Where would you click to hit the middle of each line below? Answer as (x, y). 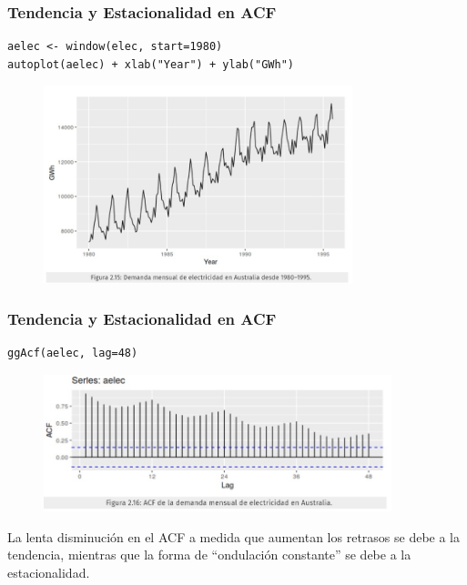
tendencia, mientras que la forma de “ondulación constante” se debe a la (209, 555)
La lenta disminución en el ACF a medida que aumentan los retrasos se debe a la (234, 536)
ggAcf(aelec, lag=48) (73, 353)
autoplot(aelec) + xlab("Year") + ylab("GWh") (151, 64)
